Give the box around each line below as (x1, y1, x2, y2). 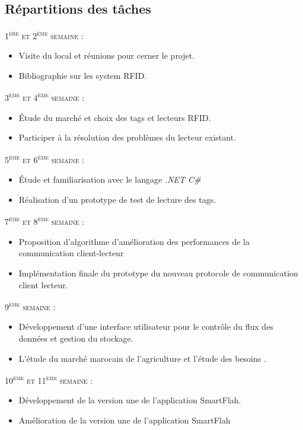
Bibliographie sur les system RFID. (18, 69, 147, 82)
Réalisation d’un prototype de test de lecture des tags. (18, 193, 216, 205)
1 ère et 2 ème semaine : (5, 28, 84, 42)
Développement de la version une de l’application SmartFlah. (18, 394, 241, 406)
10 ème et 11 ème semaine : (5, 372, 93, 386)
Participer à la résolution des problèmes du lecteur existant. (18, 131, 237, 144)
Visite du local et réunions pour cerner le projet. (18, 49, 195, 62)
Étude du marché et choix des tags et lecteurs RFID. (18, 111, 211, 123)
